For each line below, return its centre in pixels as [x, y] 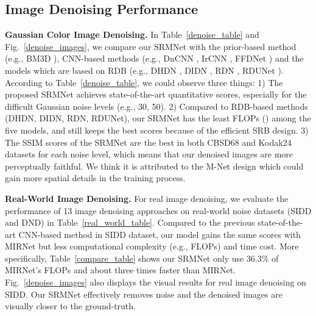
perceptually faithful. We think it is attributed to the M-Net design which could [154, 166]
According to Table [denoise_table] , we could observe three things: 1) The [144, 82]
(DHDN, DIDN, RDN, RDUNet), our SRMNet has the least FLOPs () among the [158, 118]
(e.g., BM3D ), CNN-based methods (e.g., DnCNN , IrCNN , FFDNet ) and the [154, 58]
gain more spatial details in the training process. [95, 178]
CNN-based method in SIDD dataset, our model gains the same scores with [160, 234]
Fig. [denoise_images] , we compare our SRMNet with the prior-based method [151, 46]
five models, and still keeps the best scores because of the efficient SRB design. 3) [157, 130]
